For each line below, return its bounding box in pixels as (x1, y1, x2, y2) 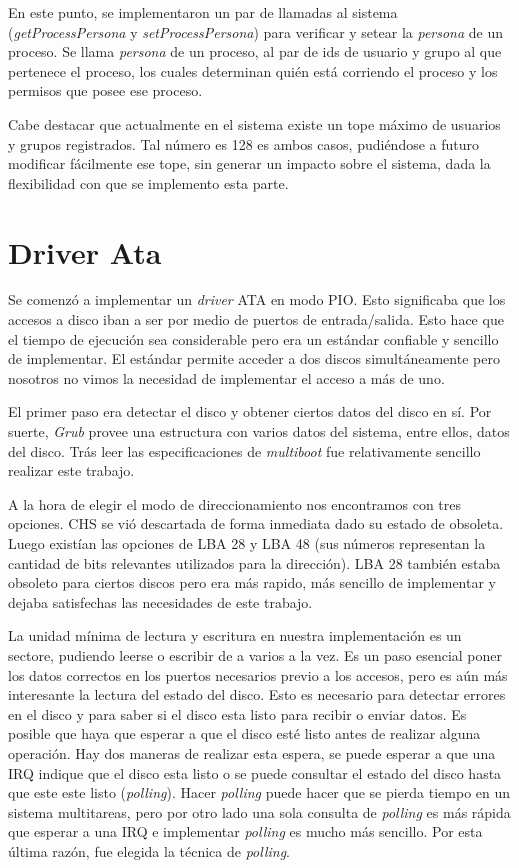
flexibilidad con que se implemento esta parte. (8, 172, 289, 193)
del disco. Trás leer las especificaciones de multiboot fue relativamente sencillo (8, 440, 481, 461)
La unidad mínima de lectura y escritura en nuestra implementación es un (8, 625, 462, 646)
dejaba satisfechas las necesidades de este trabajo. (8, 591, 313, 612)
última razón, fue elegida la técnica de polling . (8, 840, 290, 861)
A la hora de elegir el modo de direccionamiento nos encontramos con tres (8, 493, 462, 514)
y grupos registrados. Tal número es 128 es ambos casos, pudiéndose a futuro (8, 133, 480, 154)
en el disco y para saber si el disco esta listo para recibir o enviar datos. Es (8, 703, 467, 724)
